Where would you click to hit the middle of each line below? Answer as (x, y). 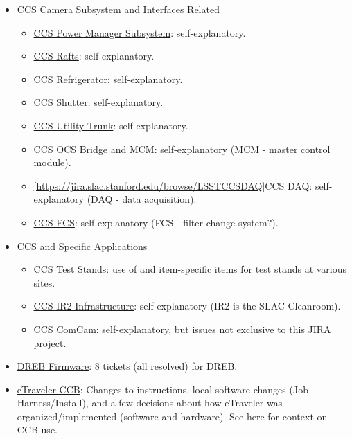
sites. (44, 282)
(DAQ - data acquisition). (142, 199)
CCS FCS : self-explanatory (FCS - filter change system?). (156, 222)
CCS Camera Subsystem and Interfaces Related (118, 9)
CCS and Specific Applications (82, 245)
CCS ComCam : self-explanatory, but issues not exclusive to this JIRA (182, 329)
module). (52, 162)
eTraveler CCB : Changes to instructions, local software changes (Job (162, 389)
